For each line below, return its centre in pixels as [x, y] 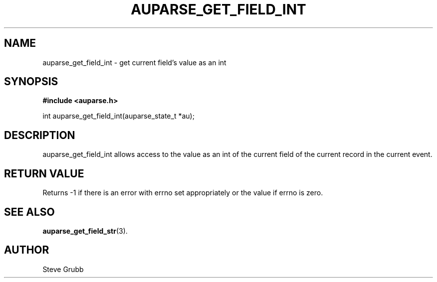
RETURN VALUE [44, 173]
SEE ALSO [29, 212]
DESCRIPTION [40, 135]
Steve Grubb [63, 269]
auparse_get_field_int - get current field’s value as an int [134, 62]
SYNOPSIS [31, 82]
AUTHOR [27, 250]
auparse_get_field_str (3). [85, 231]
